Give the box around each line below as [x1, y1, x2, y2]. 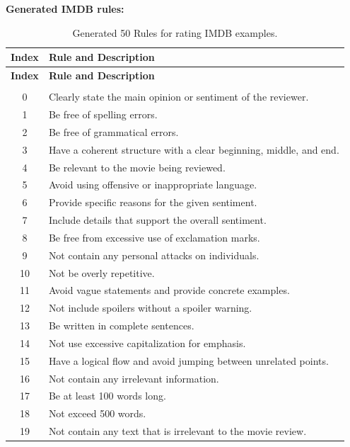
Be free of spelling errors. [48, 106, 158, 121]
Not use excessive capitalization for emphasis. [48, 335, 246, 350]
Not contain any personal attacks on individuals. [48, 247, 259, 262]
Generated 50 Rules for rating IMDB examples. [72, 25, 278, 40]
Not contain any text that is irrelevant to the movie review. [48, 424, 307, 438]
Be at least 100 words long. [48, 388, 166, 403]
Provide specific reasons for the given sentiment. [48, 195, 257, 210]
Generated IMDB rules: [6, 1, 124, 16]
